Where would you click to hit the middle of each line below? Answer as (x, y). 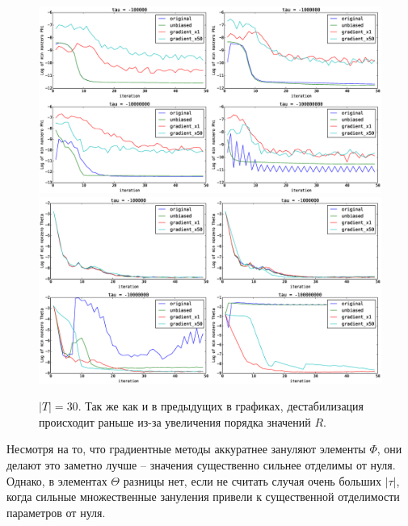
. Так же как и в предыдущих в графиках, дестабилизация (221, 406)
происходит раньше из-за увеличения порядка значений (175, 421)
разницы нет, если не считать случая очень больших (252, 480)
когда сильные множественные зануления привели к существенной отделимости (203, 497)
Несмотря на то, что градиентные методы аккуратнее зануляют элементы (186, 449)
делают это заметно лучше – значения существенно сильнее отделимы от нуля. (201, 465)
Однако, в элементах (57, 480)
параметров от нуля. (56, 512)
